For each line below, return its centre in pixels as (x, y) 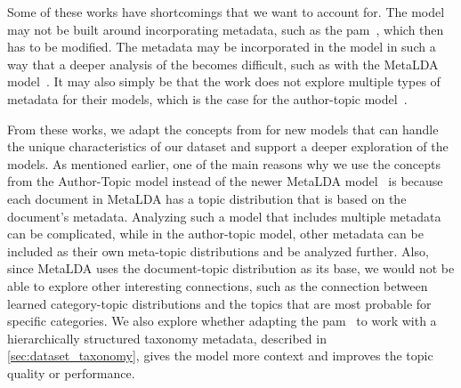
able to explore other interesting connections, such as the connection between (218, 285)
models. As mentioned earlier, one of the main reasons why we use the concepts (224, 163)
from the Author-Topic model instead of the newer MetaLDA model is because (225, 181)
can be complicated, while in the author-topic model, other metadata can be (215, 234)
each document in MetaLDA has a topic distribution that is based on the (207, 198)
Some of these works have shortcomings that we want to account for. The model (226, 12)
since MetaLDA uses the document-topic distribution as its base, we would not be (231, 268)
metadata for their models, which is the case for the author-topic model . (207, 98)
